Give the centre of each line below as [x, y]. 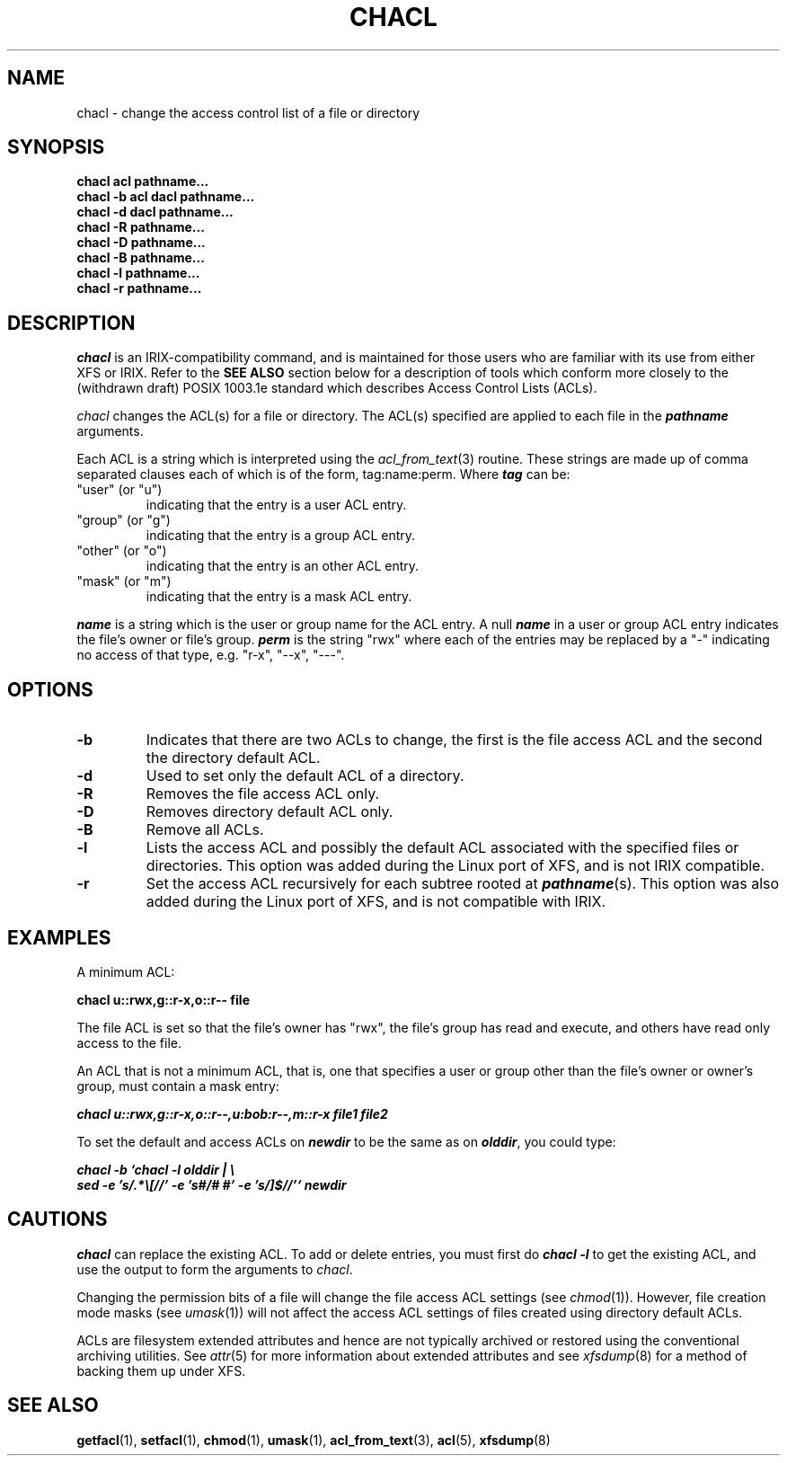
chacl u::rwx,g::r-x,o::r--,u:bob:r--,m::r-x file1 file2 [232, 1113]
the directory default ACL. [233, 758]
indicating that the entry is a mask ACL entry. [279, 597]
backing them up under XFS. [161, 1370]
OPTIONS [50, 689]
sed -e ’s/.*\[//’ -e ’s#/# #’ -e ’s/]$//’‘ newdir [212, 1184]
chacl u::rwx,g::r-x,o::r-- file [163, 999]
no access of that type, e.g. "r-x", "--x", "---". [211, 655]
